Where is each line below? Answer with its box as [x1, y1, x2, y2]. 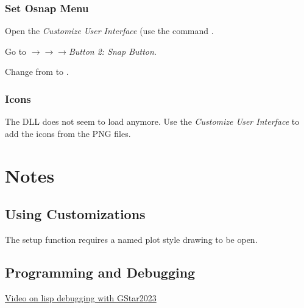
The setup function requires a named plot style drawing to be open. [5, 233, 258, 245]
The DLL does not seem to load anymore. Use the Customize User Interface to [5, 115, 300, 128]
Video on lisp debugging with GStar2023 [5, 291, 157, 304]
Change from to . [5, 65, 69, 78]
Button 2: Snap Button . [68, 44, 157, 57]
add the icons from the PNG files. [5, 127, 131, 139]
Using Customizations [5, 205, 146, 223]
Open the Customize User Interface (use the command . [5, 24, 214, 37]
